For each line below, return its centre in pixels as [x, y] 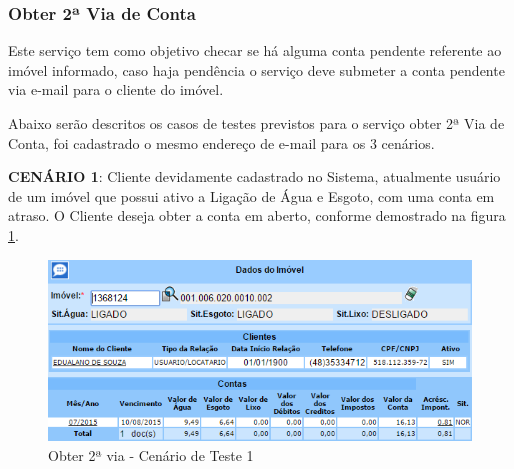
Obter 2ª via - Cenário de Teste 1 [151, 455]
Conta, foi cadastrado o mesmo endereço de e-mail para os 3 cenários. [221, 142]
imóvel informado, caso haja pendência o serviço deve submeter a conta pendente [256, 69]
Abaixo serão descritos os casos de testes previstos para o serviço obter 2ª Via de [256, 123]
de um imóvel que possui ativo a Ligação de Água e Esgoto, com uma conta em [251, 195]
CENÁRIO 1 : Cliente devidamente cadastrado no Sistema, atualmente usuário [254, 176]
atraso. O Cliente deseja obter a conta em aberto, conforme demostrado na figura [257, 215]
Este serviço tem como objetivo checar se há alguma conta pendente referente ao [255, 50]
